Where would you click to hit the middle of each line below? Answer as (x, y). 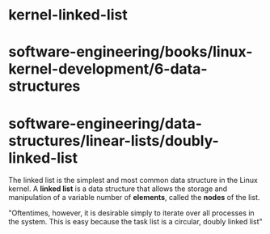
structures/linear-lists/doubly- (114, 140)
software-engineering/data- (105, 123)
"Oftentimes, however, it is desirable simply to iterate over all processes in (131, 213)
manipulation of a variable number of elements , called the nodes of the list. (134, 198)
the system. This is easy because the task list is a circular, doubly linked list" (135, 222)
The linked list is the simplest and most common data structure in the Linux (133, 181)
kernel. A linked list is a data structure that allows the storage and (118, 189)
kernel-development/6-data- (108, 69)
